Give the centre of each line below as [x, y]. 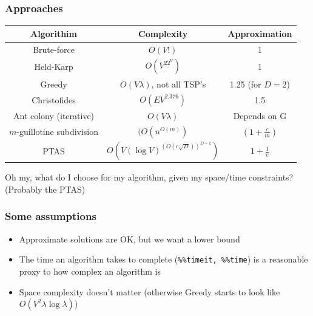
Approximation [260, 33]
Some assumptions [51, 216]
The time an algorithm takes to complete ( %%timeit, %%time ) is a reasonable [163, 259]
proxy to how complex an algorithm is [90, 271]
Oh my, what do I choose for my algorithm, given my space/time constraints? [149, 177]
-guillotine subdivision [58, 131]
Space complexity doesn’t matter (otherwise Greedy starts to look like [150, 291]
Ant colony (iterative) [54, 115]
